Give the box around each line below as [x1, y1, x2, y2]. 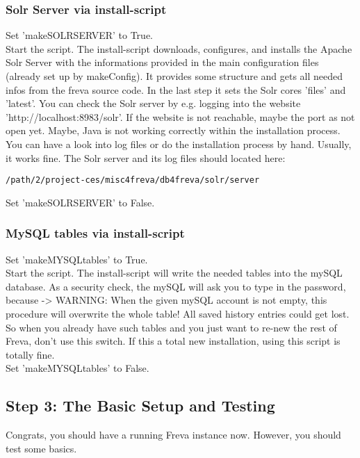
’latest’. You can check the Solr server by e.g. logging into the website [6, 96, 301, 111]
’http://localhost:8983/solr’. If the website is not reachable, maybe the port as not [6, 109, 355, 124]
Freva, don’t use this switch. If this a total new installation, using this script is [6, 334, 341, 348]
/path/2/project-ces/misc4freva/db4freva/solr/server [6, 175, 260, 186]
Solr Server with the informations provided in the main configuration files [6, 55, 319, 69]
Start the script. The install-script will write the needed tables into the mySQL [6, 265, 343, 280]
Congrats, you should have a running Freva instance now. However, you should [6, 427, 341, 442]
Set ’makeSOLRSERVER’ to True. [6, 28, 154, 42]
